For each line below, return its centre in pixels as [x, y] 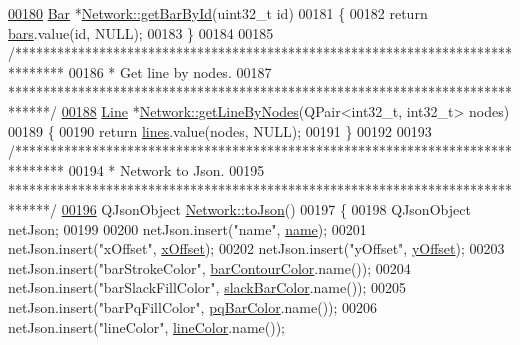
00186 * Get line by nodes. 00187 [170, 71]
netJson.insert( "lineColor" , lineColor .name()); [147, 326]
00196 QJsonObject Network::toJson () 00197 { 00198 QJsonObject [266, 208]
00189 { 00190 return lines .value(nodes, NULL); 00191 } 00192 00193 [220, 130]
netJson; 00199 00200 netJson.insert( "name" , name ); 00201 [187, 228]
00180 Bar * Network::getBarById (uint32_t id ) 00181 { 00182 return [218, 13]
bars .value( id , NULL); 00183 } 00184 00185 [141, 32]
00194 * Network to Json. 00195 [166, 169]
